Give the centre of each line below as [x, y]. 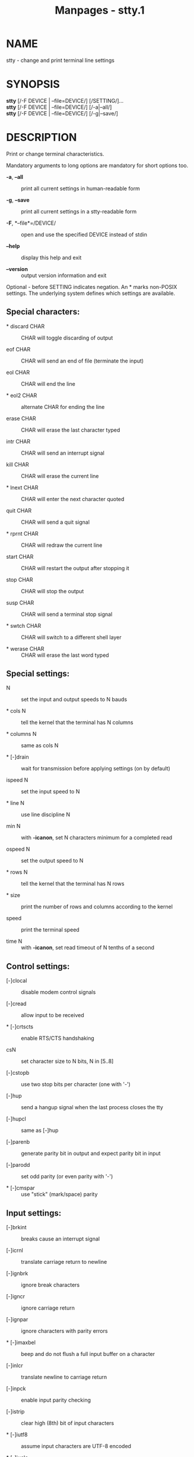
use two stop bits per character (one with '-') [76, 1084]
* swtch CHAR [24, 625]
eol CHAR [18, 372]
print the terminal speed [50, 930]
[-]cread [16, 1004]
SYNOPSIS [33, 84]
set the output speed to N [52, 861]
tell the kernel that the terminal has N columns [77, 722]
